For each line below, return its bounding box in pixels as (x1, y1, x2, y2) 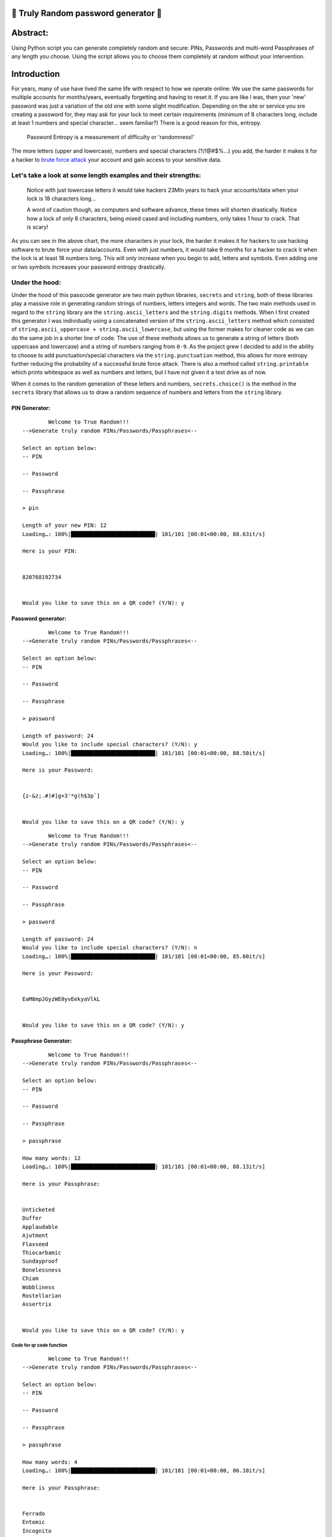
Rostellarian (22, 1292, 61, 1299)
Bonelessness (22, 1266, 61, 1273)
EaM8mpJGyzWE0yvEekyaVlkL (22, 996, 101, 1003)
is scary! (26, 223, 49, 231)
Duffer (22, 1215, 42, 1222)
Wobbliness (22, 1284, 55, 1290)
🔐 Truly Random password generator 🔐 (11, 8, 162, 18)
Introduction (11, 68, 60, 79)
